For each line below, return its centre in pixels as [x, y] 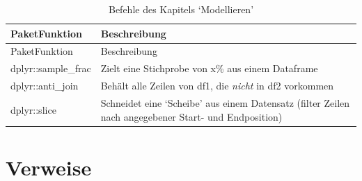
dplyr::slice [33, 109]
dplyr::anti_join [45, 86]
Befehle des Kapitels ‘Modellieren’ [181, 9]
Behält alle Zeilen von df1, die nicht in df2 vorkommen [217, 86]
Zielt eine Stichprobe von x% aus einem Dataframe [209, 68]
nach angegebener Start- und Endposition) [191, 116]
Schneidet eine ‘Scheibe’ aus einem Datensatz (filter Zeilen [225, 102]
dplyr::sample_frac [51, 68]
